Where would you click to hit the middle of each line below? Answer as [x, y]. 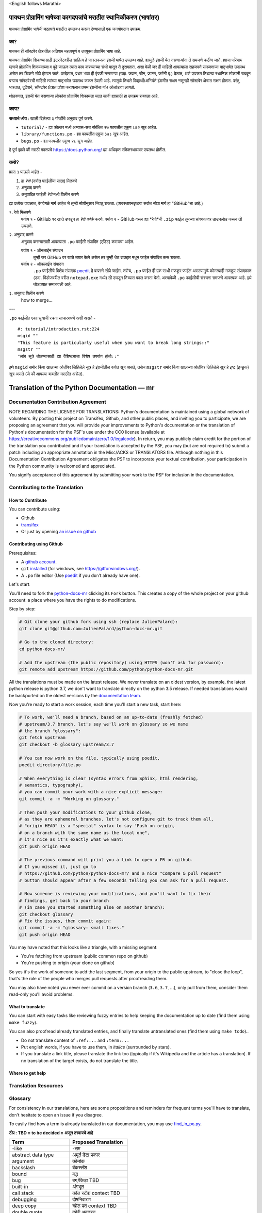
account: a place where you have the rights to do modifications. [73, 600]
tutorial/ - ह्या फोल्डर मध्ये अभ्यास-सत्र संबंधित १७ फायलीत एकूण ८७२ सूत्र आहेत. [89, 127]
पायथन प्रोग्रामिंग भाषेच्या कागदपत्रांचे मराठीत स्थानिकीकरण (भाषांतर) [84, 17]
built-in [20, 1187]
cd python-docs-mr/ [42, 649]
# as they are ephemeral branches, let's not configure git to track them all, [116, 819]
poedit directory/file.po [50, 765]
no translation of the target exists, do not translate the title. [80, 1061]
